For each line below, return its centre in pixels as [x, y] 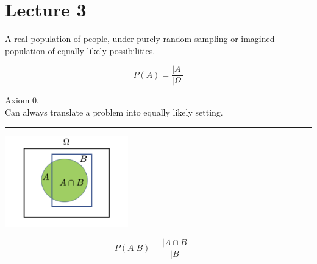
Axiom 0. [22, 100]
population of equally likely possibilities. [80, 50]
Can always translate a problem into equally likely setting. [114, 112]
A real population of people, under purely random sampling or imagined [140, 39]
